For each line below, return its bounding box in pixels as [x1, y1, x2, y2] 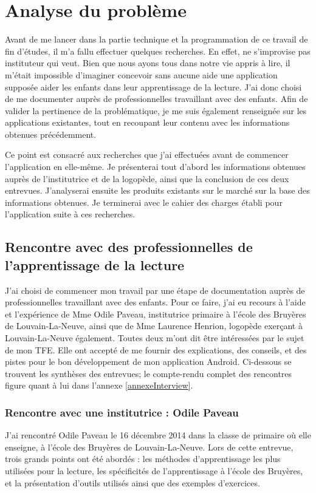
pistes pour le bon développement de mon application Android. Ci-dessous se [5, 355, 292, 368]
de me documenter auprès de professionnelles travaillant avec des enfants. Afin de [5, 92, 308, 105]
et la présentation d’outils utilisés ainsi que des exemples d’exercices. [5, 476, 260, 489]
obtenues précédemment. [5, 127, 97, 140]
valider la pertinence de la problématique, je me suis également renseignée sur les [5, 104, 307, 117]
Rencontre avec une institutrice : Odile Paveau [5, 404, 239, 420]
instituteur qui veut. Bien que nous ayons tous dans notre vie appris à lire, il [5, 56, 290, 69]
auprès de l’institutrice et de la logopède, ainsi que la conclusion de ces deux [5, 172, 289, 185]
